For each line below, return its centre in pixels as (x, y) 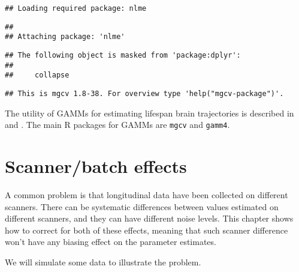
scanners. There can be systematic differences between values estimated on (142, 206)
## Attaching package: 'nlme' (65, 37)
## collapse (37, 75)
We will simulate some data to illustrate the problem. (103, 261)
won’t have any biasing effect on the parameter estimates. (111, 242)
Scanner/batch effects (96, 166)
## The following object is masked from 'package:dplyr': (123, 55)
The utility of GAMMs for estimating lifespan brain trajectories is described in (149, 113)
